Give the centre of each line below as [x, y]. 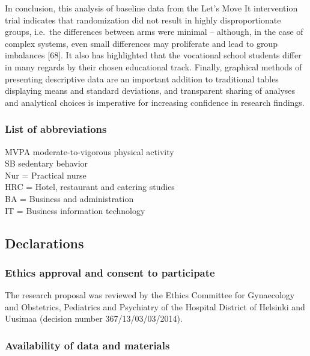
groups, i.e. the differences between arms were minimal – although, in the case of [154, 32]
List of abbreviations [56, 129]
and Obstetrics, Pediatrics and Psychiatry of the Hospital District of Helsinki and [155, 306]
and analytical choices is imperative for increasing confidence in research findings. [155, 102]
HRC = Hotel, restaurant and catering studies [90, 187]
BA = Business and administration [69, 198]
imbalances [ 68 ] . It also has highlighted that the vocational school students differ [153, 55]
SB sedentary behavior [47, 163]
